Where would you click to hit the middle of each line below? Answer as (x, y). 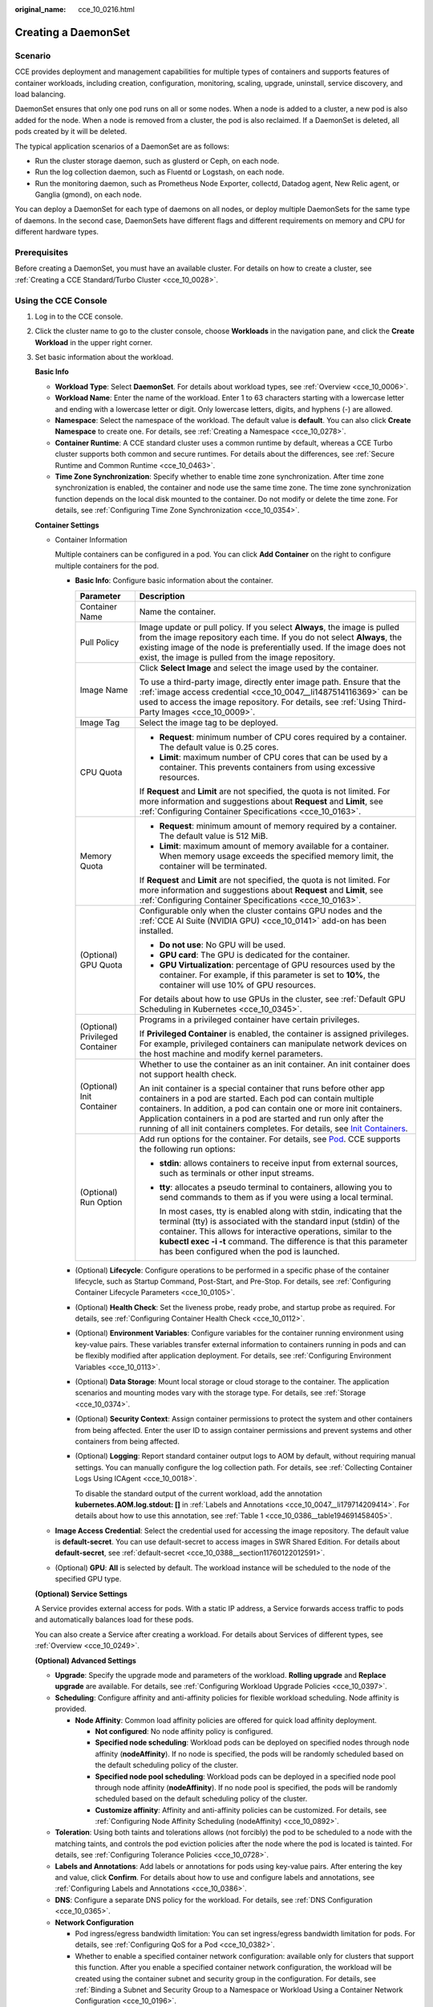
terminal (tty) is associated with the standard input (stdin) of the (279, 1221)
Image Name (104, 690)
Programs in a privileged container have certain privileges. (249, 1020)
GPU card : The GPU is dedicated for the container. (255, 955)
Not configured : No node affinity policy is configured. (184, 1731)
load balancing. (40, 94)
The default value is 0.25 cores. (219, 747)
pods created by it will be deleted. (71, 132)
